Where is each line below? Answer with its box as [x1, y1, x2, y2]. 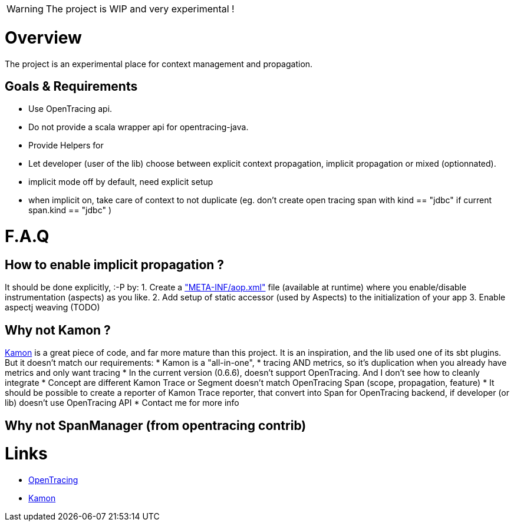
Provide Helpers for [28, 140, 104, 151]
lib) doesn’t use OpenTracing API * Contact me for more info [5, 398, 239, 408]
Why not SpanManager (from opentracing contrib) [5, 418, 307, 433]
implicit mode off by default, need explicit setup [28, 177, 213, 187]
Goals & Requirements [5, 78, 138, 94]
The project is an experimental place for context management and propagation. [5, 58, 313, 69]
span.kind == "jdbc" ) [28, 205, 111, 216]
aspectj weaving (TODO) [5, 302, 100, 313]
